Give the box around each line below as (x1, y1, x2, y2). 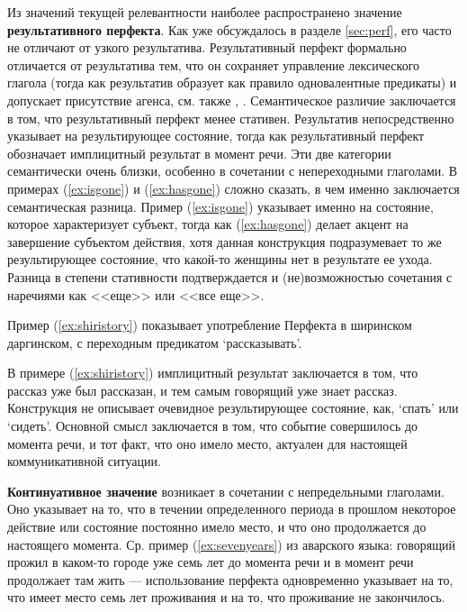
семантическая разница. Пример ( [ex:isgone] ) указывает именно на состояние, (7, 196, 434, 215)
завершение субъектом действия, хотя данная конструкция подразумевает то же (7, 232, 442, 251)
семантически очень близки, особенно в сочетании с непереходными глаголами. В (7, 161, 458, 180)
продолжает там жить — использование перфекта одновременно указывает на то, (7, 570, 454, 589)
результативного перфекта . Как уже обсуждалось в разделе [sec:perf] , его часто (7, 20, 452, 39)
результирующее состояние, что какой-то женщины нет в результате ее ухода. (7, 250, 433, 269)
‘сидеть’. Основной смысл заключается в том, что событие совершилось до (7, 416, 418, 435)
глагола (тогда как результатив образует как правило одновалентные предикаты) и (7, 73, 457, 92)
